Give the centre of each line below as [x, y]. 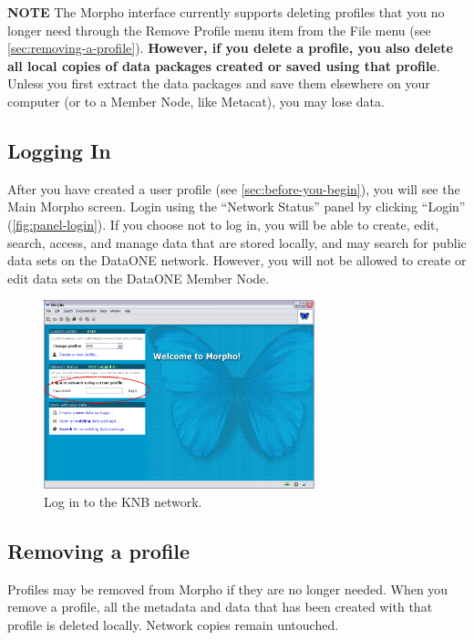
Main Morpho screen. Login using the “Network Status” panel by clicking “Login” [237, 206]
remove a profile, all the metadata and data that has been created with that [220, 607]
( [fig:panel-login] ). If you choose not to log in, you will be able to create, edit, [223, 224]
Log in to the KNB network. [123, 501]
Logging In [59, 150]
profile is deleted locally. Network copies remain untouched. [173, 624]
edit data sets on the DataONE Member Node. [139, 278]
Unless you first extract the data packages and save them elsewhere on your [219, 83]
